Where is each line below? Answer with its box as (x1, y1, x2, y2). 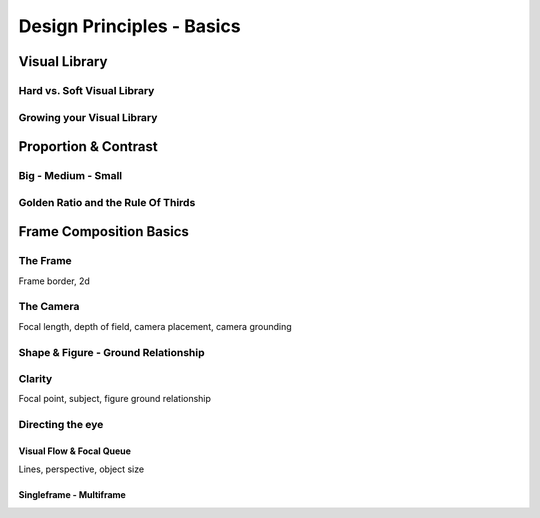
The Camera (18, 300, 80, 314)
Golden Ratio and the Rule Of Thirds (18, 195, 196, 209)
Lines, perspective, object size (18, 463, 145, 475)
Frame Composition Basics (18, 223, 190, 240)
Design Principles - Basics (18, 15, 241, 37)
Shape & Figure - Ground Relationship (18, 345, 205, 359)
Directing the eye (18, 418, 104, 432)
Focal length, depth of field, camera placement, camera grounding (18, 320, 292, 332)
